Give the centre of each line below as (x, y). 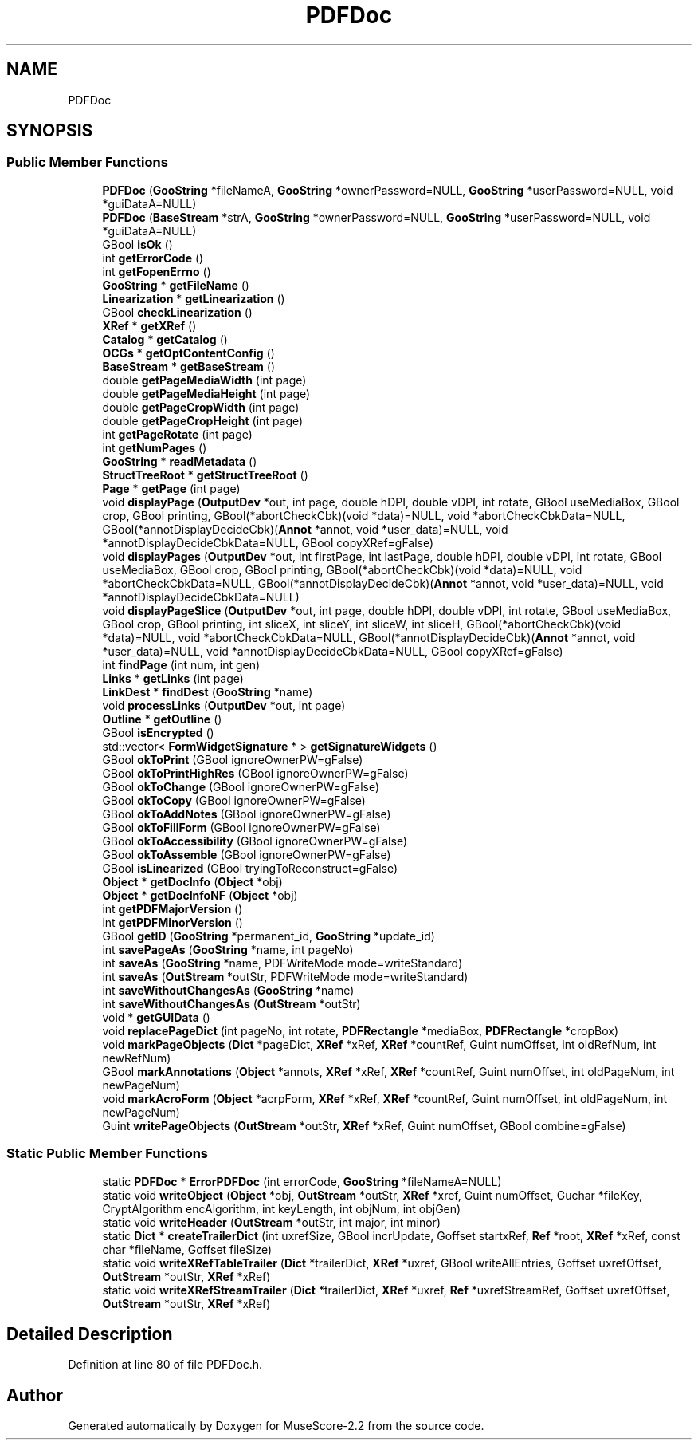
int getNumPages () (155, 447)
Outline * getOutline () (162, 719)
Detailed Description (90, 1334)
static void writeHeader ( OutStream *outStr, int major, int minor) (271, 1222)
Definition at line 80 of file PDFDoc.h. (165, 1365)
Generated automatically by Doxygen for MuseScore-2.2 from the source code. (276, 1426)
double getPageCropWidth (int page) (201, 407)
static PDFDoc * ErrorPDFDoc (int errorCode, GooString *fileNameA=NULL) (302, 1181)
